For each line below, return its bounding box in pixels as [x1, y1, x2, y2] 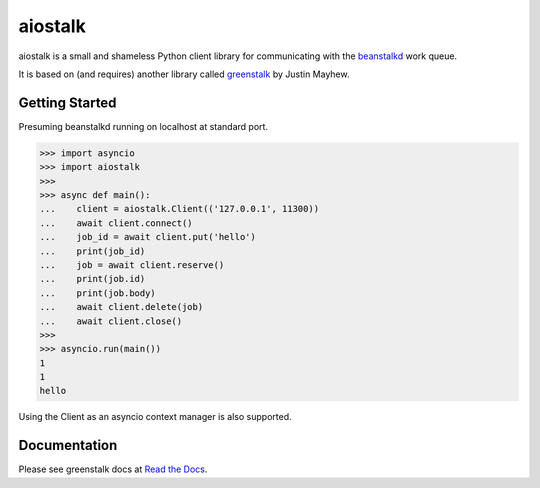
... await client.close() [39, 315, 183, 327]
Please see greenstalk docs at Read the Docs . [18, 463, 208, 475]
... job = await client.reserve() [39, 259, 225, 270]
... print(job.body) [39, 287, 157, 299]
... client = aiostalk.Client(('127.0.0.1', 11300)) [39, 203, 320, 215]
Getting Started [18, 94, 117, 111]
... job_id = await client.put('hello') [39, 231, 257, 243]
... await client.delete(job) [39, 301, 204, 313]
